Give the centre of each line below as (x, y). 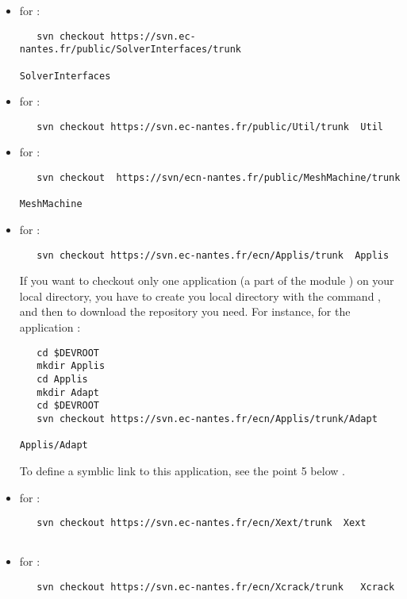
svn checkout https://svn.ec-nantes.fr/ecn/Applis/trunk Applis (213, 255)
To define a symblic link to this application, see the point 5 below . (182, 470)
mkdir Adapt (68, 392)
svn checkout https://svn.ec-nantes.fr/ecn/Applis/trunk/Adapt (207, 419)
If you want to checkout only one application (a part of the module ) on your (207, 280)
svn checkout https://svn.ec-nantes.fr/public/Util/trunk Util (210, 127)
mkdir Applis (71, 366)
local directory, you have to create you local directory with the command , (200, 296)
